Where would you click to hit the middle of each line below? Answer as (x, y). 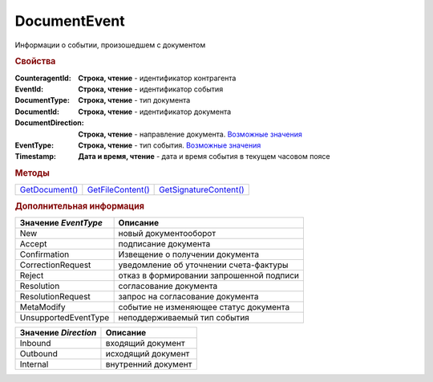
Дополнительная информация (79, 206)
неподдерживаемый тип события (184, 318)
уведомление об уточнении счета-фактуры (203, 265)
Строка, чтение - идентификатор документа (155, 112)
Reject (32, 275)
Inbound (35, 343)
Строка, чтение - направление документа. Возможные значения (190, 134)
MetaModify (42, 307)
